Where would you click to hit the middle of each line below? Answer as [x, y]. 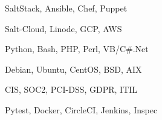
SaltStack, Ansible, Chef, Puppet [66, 8]
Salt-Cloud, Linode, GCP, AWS [63, 28]
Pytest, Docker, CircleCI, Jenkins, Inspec [81, 109]
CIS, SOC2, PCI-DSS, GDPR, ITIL [71, 89]
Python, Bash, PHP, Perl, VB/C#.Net [77, 49]
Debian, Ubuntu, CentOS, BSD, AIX [73, 69]
